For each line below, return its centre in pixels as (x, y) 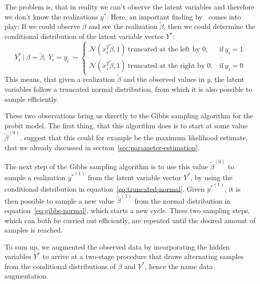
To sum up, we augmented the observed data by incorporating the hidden (117, 246)
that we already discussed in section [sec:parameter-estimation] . (102, 147)
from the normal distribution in (183, 200)
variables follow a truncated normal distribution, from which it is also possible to (129, 89)
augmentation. (26, 276)
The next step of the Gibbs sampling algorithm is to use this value (106, 166)
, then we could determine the (210, 26)
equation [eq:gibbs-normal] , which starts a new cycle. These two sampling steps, (127, 210)
